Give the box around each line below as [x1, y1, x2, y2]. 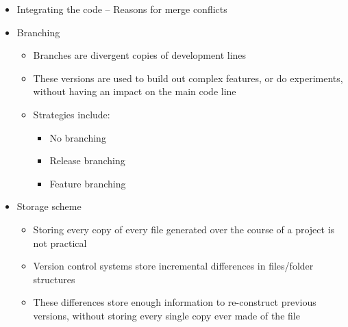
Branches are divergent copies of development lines [33, 48, 247, 62]
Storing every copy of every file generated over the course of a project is [33, 222, 335, 236]
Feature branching [49, 176, 126, 190]
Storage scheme [16, 199, 82, 213]
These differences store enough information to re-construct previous [33, 295, 316, 309]
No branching [49, 130, 106, 144]
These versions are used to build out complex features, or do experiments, [33, 70, 343, 85]
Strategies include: [33, 107, 110, 121]
